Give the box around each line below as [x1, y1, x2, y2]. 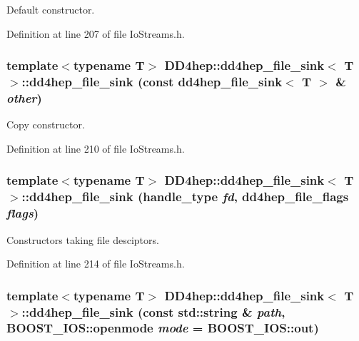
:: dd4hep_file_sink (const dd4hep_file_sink [21, 73, 283, 91]
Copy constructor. [6, 117, 85, 132]
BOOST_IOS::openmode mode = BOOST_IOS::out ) [6, 319, 319, 337]
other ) [6, 88, 42, 106]
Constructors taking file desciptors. [6, 232, 159, 247]
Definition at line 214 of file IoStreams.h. [6, 256, 185, 271]
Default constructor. [6, 2, 95, 16]
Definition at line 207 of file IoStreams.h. [6, 26, 185, 41]
